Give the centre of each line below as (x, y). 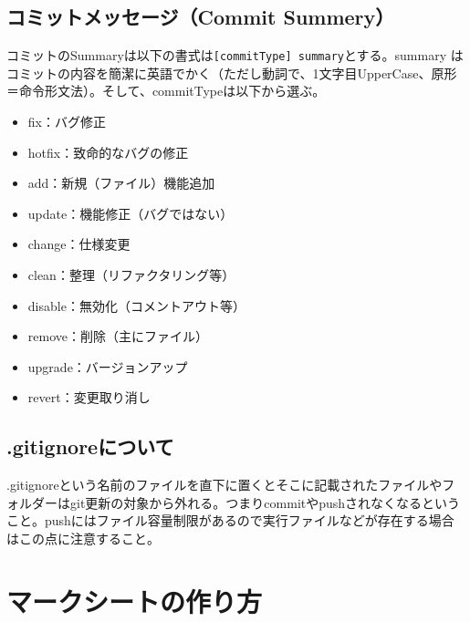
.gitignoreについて (90, 446)
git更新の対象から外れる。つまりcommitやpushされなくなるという (265, 502)
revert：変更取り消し (89, 397)
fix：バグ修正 (67, 122)
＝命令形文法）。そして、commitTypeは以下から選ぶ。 (166, 91)
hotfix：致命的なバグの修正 (108, 152)
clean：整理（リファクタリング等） (131, 275)
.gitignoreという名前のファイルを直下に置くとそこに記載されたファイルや (225, 485)
